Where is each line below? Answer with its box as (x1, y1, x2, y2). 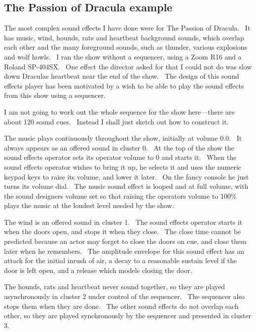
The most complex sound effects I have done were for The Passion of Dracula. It (4, 23, 251, 33)
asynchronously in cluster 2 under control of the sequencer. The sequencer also (4, 291, 245, 302)
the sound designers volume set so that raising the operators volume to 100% (4, 190, 237, 201)
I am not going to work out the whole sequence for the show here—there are (4, 106, 235, 117)
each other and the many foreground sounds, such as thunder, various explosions (4, 42, 248, 52)
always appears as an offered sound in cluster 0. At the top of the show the (4, 142, 234, 152)
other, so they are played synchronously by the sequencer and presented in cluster (4, 310, 252, 321)
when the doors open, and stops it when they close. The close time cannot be (4, 226, 241, 237)
